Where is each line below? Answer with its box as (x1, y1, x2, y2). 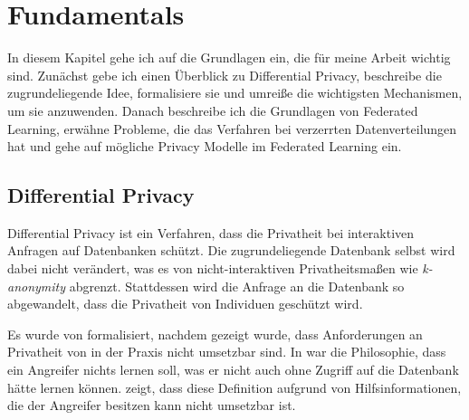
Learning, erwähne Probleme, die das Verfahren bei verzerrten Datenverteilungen (7, 119, 457, 138)
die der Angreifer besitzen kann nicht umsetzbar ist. (7, 396, 296, 415)
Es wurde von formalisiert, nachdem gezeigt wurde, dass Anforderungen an (7, 324, 423, 343)
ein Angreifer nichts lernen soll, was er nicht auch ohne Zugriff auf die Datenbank (7, 360, 459, 379)
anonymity (7, 276, 66, 295)
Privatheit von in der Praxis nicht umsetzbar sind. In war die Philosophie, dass (7, 342, 446, 361)
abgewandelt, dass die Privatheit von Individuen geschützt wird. (7, 294, 363, 313)
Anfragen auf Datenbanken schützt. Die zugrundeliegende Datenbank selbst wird (7, 241, 455, 260)
